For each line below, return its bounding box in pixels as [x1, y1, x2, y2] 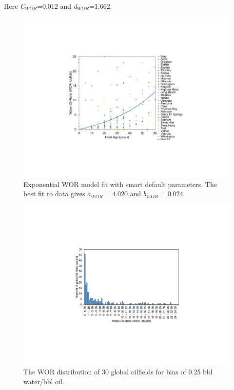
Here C [4, 1, 25, 11]
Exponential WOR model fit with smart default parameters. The [23, 179, 217, 189]
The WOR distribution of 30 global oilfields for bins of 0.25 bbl [23, 367, 213, 376]
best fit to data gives [23, 188, 85, 199]
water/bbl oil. [23, 376, 64, 386]
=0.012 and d [37, 1, 77, 11]
